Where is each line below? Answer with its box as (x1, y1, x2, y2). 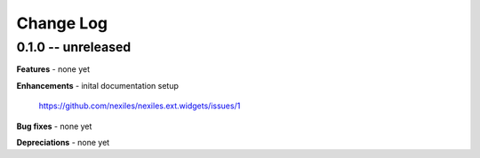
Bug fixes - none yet (16, 121, 92, 131)
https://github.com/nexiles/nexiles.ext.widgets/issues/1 (38, 100, 241, 111)
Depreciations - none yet (16, 137, 110, 147)
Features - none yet (16, 64, 91, 75)
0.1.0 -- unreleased (16, 39, 132, 55)
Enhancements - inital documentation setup (16, 80, 180, 91)
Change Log (16, 13, 108, 33)
